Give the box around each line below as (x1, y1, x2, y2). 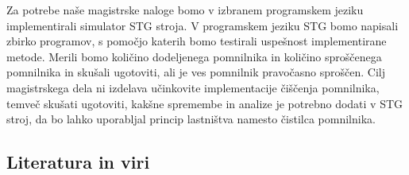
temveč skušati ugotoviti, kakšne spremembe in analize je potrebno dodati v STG (6, 95, 403, 111)
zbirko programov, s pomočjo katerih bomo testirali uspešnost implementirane (6, 33, 387, 49)
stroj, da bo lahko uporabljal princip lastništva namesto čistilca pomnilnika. (6, 111, 376, 127)
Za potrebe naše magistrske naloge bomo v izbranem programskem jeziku (6, 2, 364, 17)
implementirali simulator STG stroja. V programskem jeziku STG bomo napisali (6, 17, 399, 33)
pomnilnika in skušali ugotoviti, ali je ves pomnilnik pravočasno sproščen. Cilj (6, 64, 385, 80)
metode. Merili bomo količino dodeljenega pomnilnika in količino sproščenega (6, 48, 382, 64)
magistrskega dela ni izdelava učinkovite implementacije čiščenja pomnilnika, (6, 79, 380, 95)
